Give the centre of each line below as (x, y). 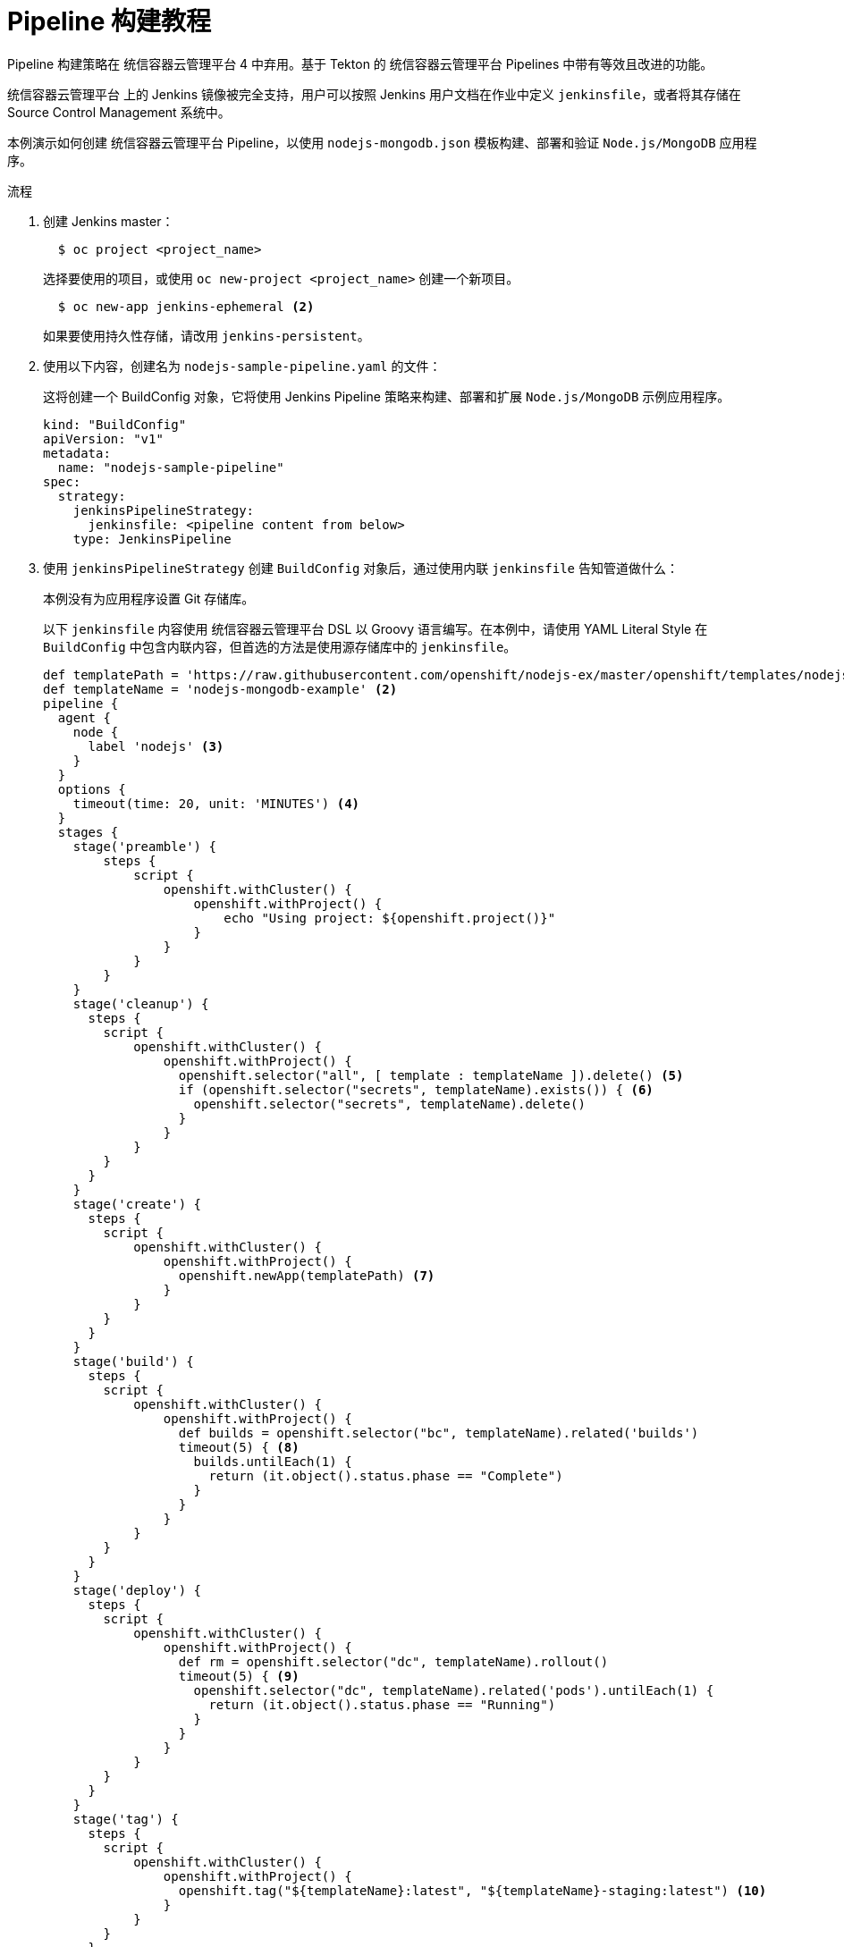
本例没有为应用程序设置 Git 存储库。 (149, 598)
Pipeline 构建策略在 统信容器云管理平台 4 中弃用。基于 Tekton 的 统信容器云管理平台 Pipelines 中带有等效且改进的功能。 (360, 63)
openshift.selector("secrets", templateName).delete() (389, 1104)
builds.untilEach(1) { (273, 1461)
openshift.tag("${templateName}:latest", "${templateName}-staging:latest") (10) (473, 1890)
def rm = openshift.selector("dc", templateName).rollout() (393, 1661)
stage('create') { (137, 1204)
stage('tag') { (126, 1819)
